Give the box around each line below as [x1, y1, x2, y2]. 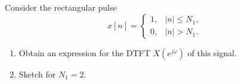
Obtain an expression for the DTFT [18, 46, 150, 59]
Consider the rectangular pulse [5, 1, 117, 13]
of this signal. [187, 46, 237, 59]
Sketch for [18, 67, 56, 80]
